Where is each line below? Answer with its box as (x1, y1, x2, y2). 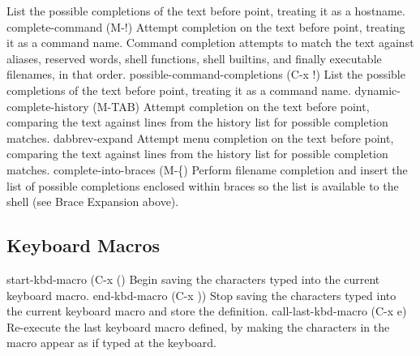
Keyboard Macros (6, 233, 161, 258)
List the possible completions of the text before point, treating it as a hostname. (6, 2, 405, 19)
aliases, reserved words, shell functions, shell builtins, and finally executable (6, 49, 382, 66)
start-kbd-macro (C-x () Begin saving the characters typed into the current (6, 270, 380, 287)
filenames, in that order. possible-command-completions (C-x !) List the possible (6, 66, 405, 83)
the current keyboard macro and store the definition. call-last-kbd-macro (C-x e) (6, 302, 407, 320)
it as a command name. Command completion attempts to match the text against (6, 34, 414, 51)
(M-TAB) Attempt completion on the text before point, (92, 97, 370, 114)
